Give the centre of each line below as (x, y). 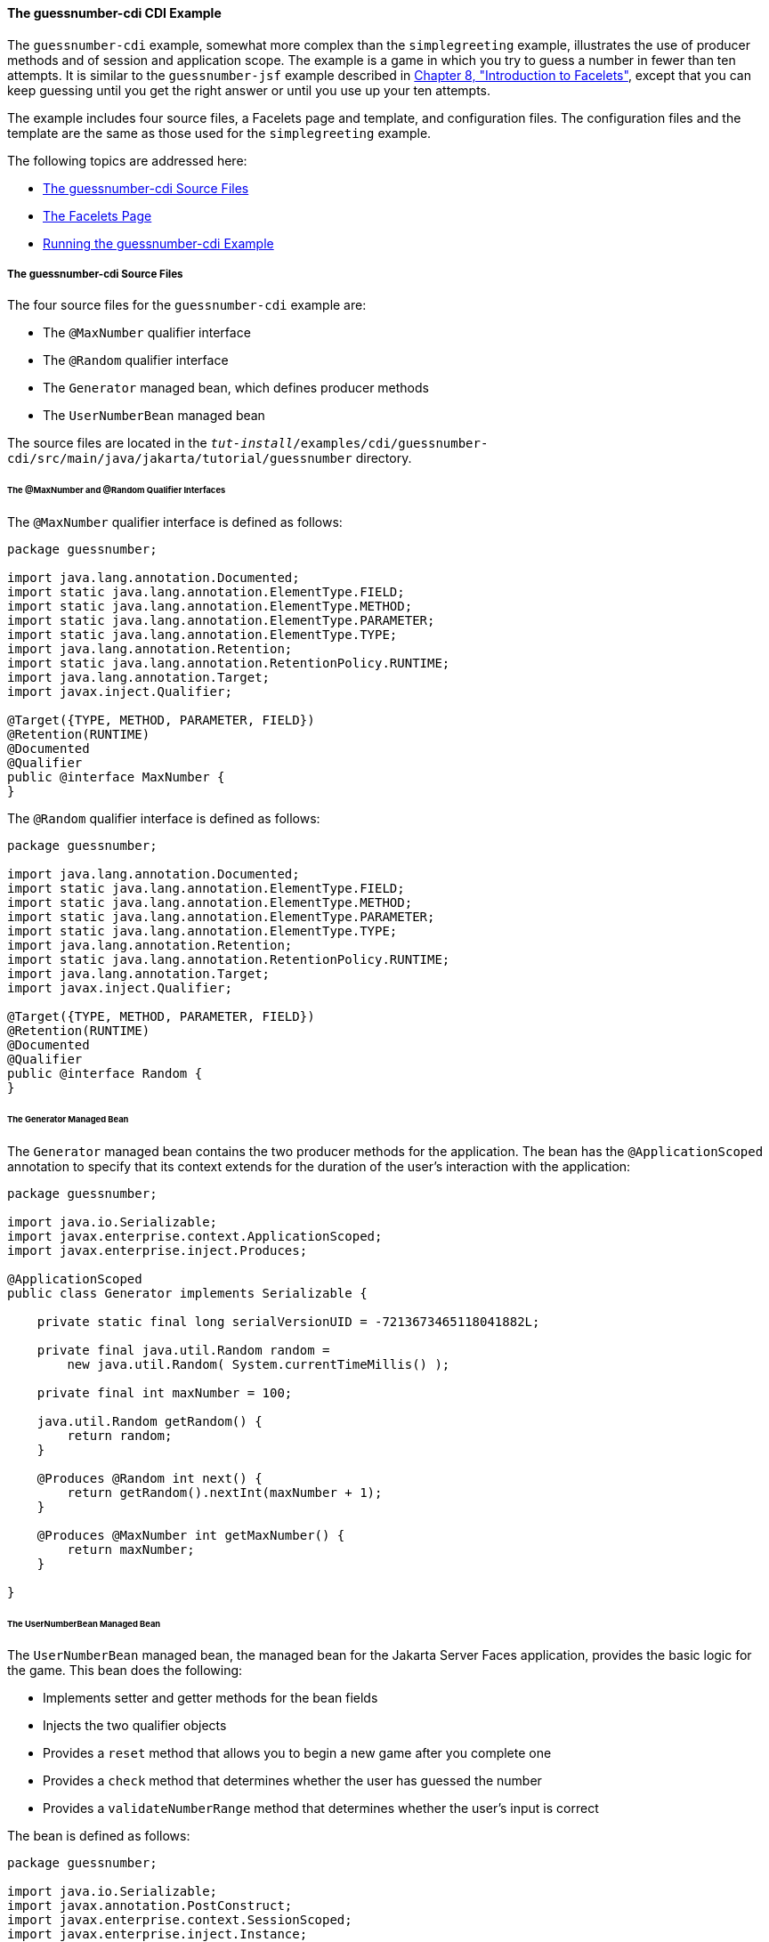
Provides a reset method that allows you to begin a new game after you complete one (297, 1753)
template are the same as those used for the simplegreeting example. (219, 133)
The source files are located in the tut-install (150, 443)
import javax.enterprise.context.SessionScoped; (180, 1920)
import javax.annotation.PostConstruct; (150, 1906)
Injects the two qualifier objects (135, 1726)
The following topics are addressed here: (127, 160)
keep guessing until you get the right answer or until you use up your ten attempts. (249, 90)
